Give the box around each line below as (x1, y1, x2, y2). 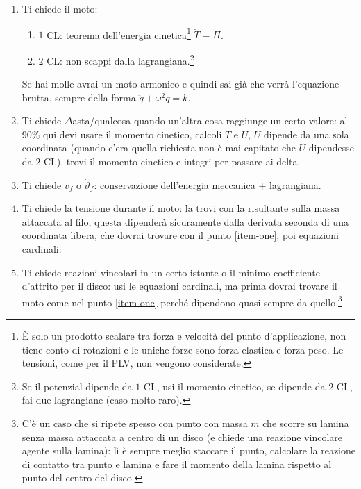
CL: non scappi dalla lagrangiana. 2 (47, 51, 194, 67)
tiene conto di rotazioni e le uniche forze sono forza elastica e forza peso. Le (22, 342, 344, 356)
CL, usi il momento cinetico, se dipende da (143, 379, 326, 393)
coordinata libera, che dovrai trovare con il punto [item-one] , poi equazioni (22, 228, 339, 242)
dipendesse (308, 140, 354, 155)
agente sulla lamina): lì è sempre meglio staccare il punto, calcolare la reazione (22, 443, 356, 458)
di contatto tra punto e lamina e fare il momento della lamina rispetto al (22, 456, 332, 471)
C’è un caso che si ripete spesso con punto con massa (22, 416, 248, 431)
